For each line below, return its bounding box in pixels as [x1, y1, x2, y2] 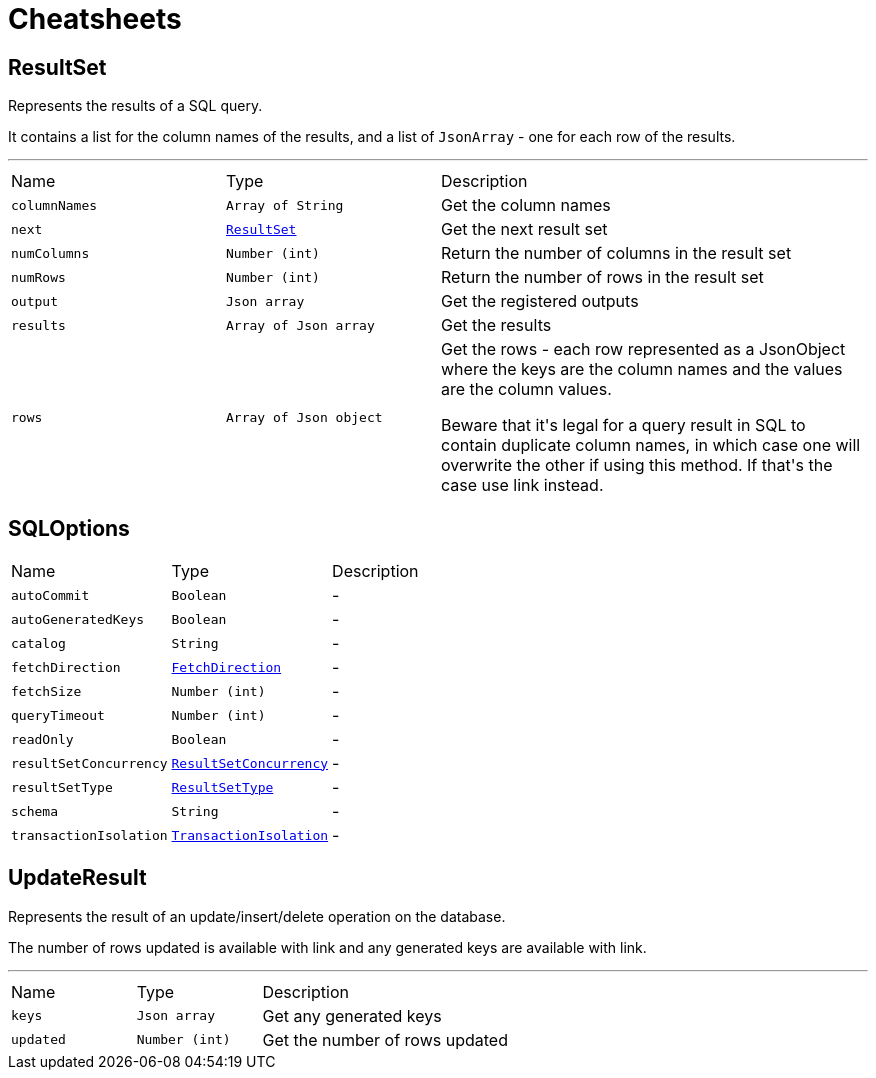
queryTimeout [11, 707, 105, 723]
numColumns [11, 245, 90, 261]
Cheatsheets [8, 2, 182, 36]
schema [11, 803, 58, 819]
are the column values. [441, 379, 612, 400]
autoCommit [11, 587, 90, 603]
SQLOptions [8, 515, 130, 541]
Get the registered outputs [441, 291, 639, 312]
